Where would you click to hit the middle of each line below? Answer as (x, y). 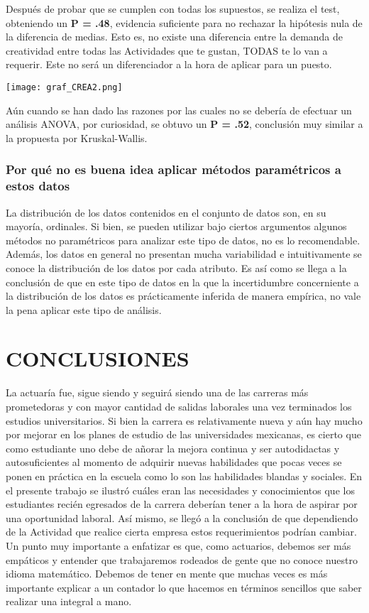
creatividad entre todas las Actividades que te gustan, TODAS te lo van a (167, 50)
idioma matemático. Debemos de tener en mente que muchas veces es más (167, 574)
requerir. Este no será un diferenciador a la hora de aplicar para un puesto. (169, 64)
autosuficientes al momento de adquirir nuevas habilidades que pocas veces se (174, 462)
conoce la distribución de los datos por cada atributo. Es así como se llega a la (176, 267)
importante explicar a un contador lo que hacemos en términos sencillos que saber (184, 587)
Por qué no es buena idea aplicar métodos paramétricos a (174, 169)
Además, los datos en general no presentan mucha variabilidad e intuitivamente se (184, 254)
